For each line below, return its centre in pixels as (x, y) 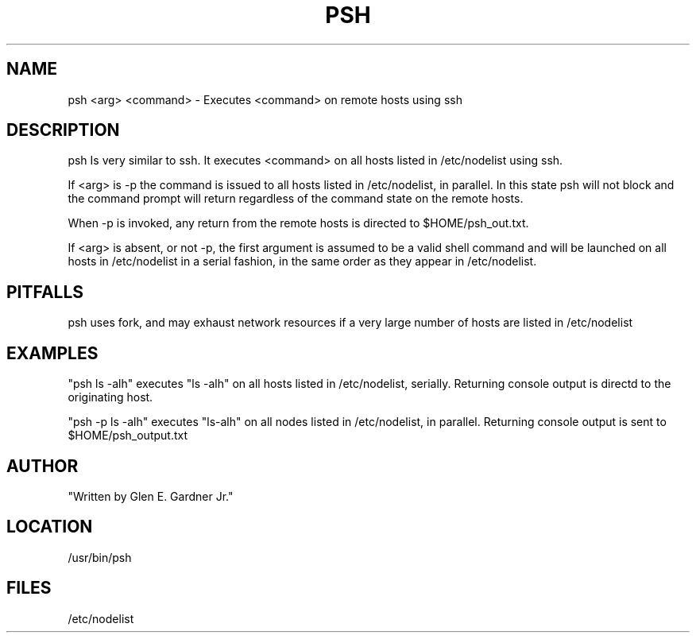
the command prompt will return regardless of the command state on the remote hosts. (296, 199)
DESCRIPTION (63, 130)
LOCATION (50, 527)
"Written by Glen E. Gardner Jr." (151, 496)
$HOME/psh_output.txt (128, 436)
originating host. (110, 397)
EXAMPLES (52, 353)
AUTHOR (43, 466)
